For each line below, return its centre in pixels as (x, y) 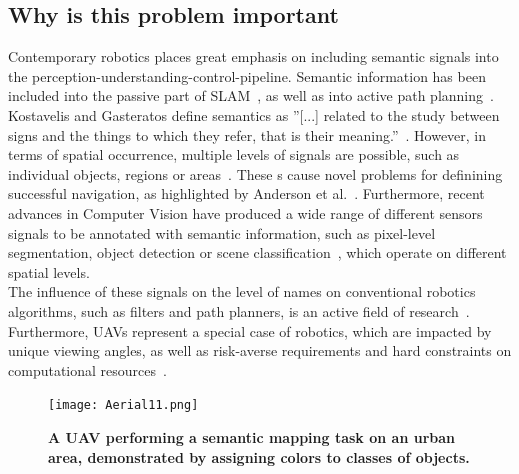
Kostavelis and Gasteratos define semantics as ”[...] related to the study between (254, 114)
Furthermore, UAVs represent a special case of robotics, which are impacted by (250, 330)
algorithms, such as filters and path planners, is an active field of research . (239, 310)
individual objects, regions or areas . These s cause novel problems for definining (255, 173)
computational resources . (87, 369)
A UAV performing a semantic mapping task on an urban (252, 436)
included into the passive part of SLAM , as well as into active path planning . (251, 95)
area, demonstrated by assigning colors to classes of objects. (259, 456)
